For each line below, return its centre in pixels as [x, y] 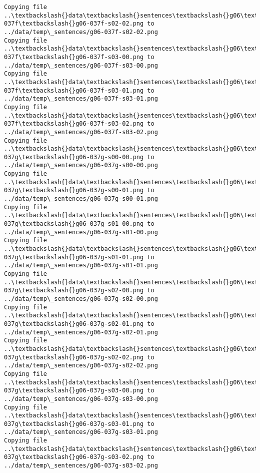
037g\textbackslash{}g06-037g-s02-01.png [74, 324]
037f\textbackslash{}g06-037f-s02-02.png [74, 24]
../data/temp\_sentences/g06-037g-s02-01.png [81, 332]
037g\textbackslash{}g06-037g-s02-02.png [74, 357]
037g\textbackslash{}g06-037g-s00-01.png [74, 190]
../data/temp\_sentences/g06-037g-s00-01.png [81, 199]
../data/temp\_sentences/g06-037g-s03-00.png [81, 399]
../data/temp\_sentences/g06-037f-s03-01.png [81, 99]
